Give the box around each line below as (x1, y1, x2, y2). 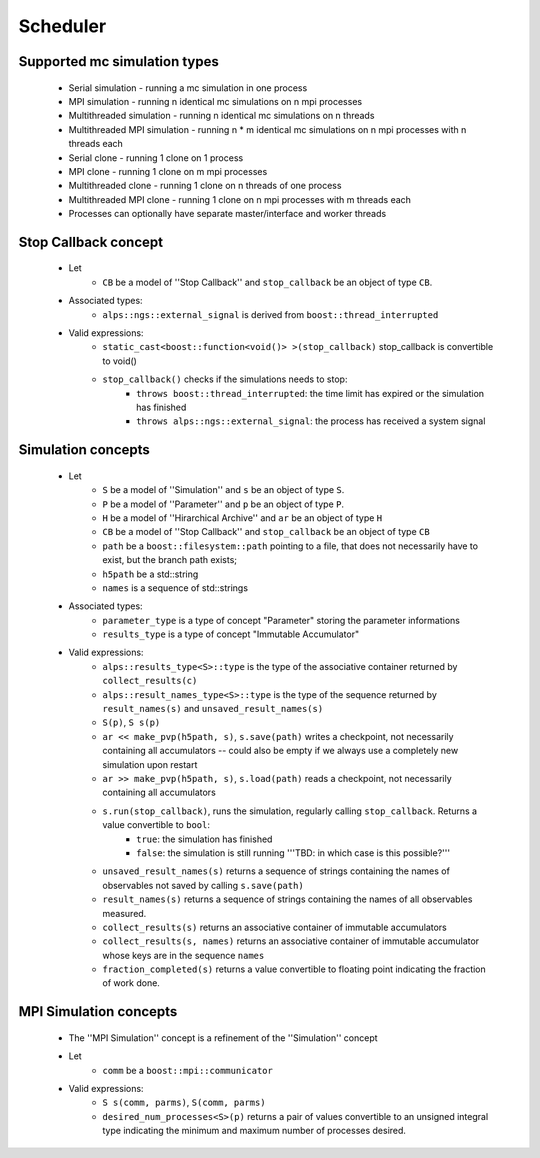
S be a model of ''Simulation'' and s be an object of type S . (102, 484, 345, 496)
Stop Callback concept (18, 233, 164, 250)
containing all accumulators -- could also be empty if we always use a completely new (102, 745, 459, 757)
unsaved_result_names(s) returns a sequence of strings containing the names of (102, 865, 450, 877)
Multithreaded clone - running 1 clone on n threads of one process (68, 180, 342, 192)
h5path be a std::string (102, 568, 199, 580)
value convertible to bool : (102, 819, 210, 831)
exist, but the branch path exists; (102, 554, 238, 566)
